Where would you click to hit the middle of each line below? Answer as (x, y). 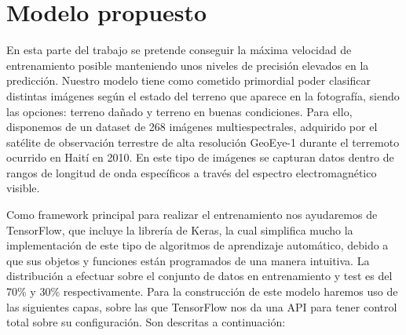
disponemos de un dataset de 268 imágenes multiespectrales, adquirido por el (192, 127)
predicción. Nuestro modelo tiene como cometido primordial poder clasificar (188, 80)
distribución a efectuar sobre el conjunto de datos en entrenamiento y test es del (199, 276)
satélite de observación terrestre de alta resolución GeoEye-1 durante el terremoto (203, 142)
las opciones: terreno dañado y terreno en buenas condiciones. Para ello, (179, 111)
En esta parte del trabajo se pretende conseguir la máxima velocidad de (179, 50)
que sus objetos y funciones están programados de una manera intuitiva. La (188, 260)
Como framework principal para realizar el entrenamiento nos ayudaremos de (192, 215)
